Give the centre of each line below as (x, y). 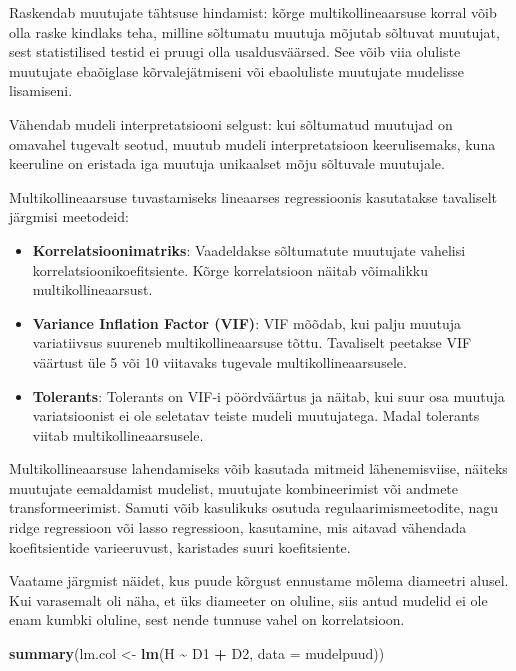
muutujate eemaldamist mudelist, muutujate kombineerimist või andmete (234, 487)
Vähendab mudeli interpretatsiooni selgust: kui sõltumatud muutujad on (231, 123)
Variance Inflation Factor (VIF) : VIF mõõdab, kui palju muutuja (247, 322)
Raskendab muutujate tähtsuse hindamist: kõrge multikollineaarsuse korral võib (253, 12)
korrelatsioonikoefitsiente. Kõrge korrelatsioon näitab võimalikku (230, 269)
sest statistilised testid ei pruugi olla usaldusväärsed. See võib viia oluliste (235, 51)
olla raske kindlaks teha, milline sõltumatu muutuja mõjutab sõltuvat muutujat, (254, 31)
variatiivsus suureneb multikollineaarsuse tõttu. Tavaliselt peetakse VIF (252, 342)
